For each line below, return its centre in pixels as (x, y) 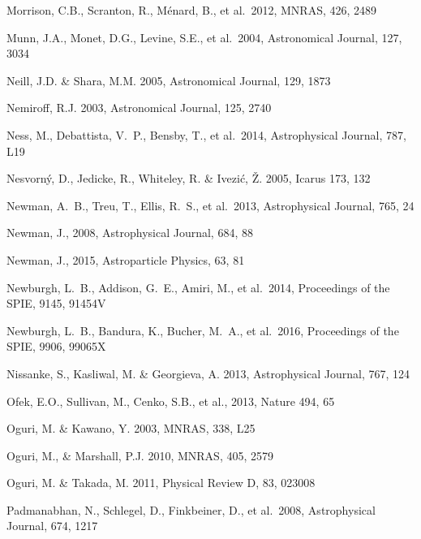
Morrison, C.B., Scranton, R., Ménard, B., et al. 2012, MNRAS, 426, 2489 (192, 10)
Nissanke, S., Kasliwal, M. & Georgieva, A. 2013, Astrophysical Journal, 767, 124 (208, 373)
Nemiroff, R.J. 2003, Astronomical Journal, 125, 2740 (139, 108)
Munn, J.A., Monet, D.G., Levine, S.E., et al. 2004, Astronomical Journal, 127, (204, 37)
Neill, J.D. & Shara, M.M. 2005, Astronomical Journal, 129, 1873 (169, 80)
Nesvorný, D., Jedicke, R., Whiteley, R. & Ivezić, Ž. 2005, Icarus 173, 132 (189, 178)
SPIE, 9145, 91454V (56, 303)
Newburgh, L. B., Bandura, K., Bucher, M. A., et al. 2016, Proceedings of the (203, 330)
